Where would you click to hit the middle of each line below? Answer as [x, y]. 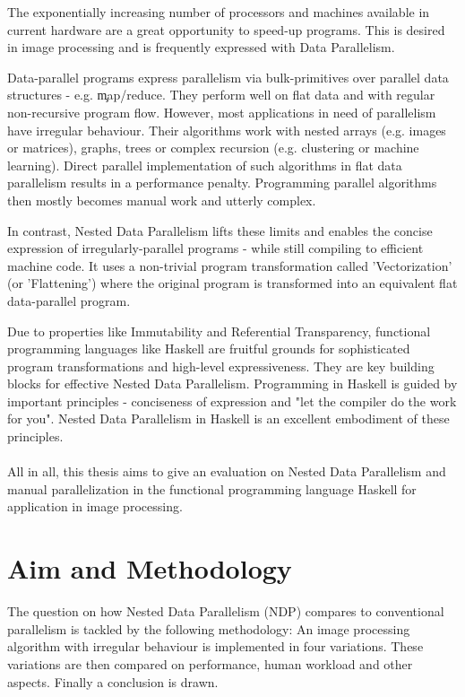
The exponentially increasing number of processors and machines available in [219, 12]
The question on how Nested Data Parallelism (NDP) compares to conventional [226, 611]
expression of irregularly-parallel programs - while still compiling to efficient [215, 248]
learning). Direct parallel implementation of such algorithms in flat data [205, 165]
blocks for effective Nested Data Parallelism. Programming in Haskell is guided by [232, 383]
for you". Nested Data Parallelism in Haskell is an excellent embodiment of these [228, 418]
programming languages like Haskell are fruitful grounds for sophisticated [209, 348]
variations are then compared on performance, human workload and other [210, 663]
